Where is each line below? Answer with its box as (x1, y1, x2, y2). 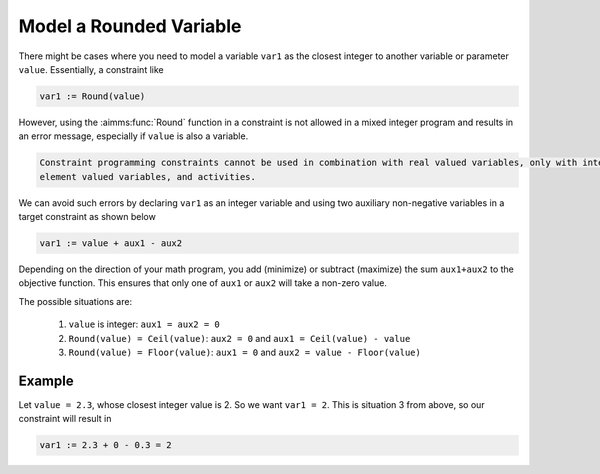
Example (18, 372, 74, 389)
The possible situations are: (18, 295, 133, 307)
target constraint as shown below (18, 211, 157, 223)
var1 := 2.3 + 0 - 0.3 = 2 (39, 440, 172, 451)
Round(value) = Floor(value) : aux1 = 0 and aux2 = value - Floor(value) (68, 346, 422, 358)
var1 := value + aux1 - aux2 (39, 238, 183, 249)
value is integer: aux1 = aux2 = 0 (68, 318, 220, 330)
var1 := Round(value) (39, 90, 146, 102)
